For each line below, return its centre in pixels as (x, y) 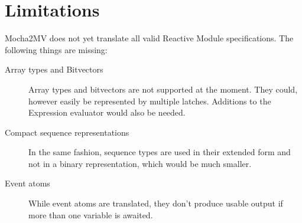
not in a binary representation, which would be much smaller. (140, 163)
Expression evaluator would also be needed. (107, 112)
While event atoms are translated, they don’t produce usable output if (156, 203)
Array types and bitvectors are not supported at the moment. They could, (163, 89)
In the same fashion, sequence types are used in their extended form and (160, 152)
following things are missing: (56, 49)
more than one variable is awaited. (91, 214)
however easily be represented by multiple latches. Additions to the (150, 101)
